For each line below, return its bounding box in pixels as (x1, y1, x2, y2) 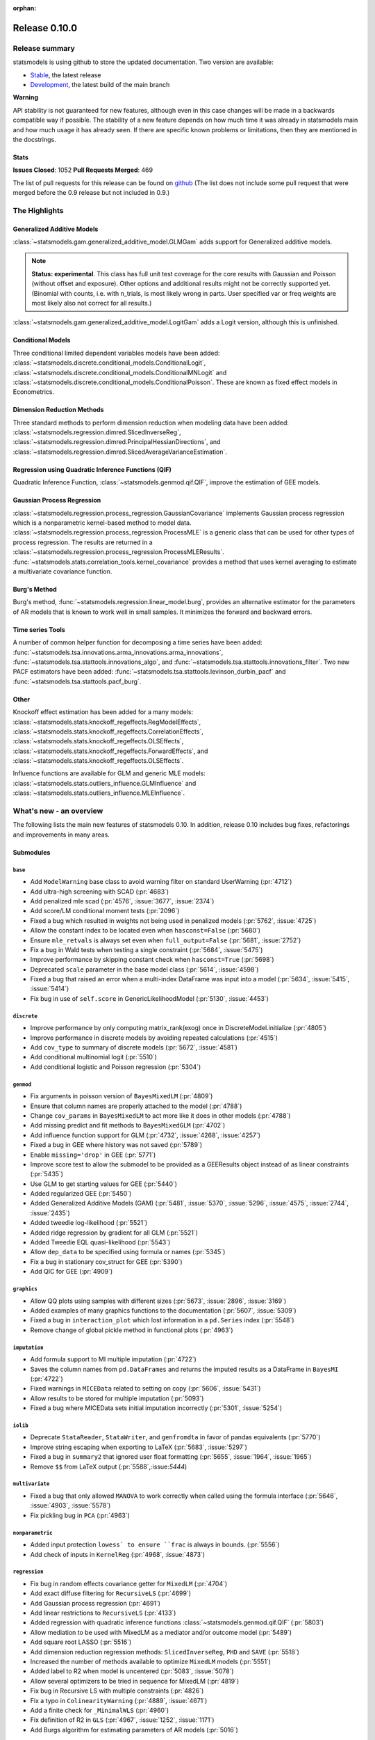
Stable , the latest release (30, 70, 101, 79)
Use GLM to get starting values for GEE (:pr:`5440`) (30, 1180, 177, 1188)
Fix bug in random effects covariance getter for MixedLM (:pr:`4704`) (30, 1579, 228, 1588)
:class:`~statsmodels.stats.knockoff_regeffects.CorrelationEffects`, (12, 727, 204, 736)
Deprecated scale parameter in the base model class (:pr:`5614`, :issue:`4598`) (30, 965, 259, 974)
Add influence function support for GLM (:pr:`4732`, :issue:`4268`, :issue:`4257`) (30, 1131, 260, 1139)
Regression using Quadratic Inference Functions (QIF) (12, 465, 172, 473)
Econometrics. (12, 388, 55, 396)
